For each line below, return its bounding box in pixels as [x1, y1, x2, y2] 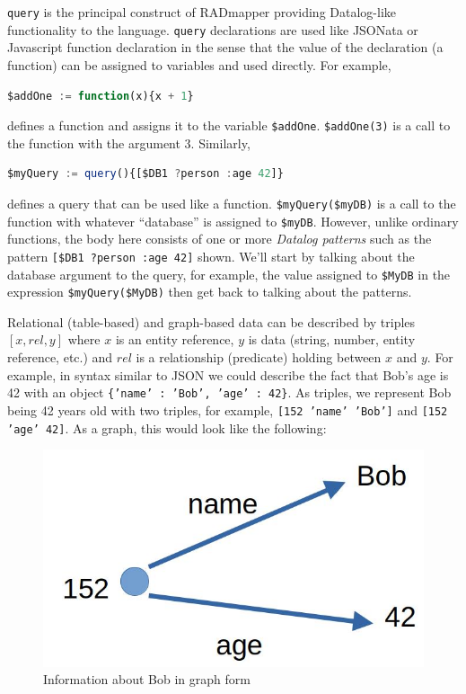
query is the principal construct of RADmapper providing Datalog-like [7, 3, 397, 21]
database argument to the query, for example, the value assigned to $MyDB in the [7, 264, 451, 283]
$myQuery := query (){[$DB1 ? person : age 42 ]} [7, 167, 284, 181]
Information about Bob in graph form [43, 670, 251, 689]
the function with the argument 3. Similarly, [7, 133, 251, 152]
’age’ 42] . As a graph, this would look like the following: [7, 418, 327, 437]
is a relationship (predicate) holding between [136, 348, 382, 366]
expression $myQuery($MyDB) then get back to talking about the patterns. [7, 282, 412, 301]
